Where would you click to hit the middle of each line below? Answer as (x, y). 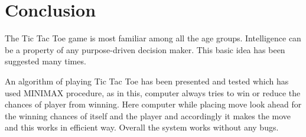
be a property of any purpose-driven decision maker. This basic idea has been (145, 49)
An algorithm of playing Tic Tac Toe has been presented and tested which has (147, 81)
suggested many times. (45, 61)
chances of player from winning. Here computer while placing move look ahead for (153, 104)
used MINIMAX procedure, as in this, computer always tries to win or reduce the (153, 92)
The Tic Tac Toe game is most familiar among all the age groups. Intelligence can (153, 38)
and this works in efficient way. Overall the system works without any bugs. (142, 127)
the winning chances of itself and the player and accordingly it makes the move (148, 115)
